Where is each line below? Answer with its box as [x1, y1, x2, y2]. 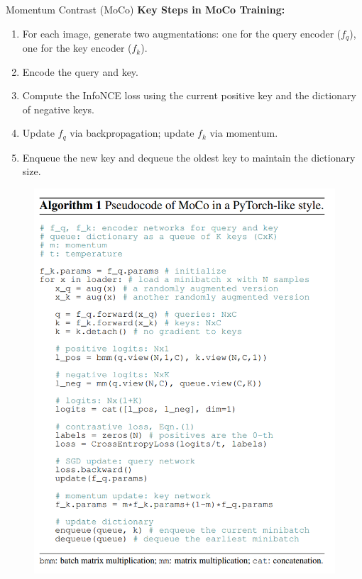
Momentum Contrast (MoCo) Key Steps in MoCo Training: [6, 2, 285, 16]
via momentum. [209, 125, 278, 140]
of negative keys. [22, 101, 94, 116]
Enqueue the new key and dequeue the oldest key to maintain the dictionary [22, 150, 356, 164]
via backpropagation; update [70, 125, 194, 140]
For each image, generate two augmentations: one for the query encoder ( [22, 26, 341, 40]
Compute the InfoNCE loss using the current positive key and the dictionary [22, 88, 356, 103]
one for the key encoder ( [22, 40, 132, 55]
